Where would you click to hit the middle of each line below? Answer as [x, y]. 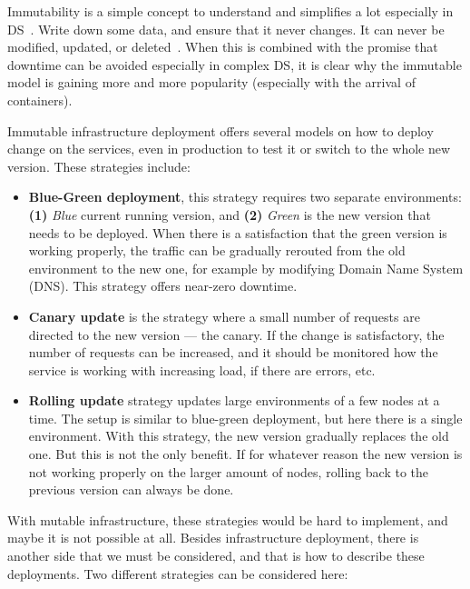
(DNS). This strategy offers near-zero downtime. [163, 286]
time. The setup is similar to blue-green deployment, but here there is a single [245, 418]
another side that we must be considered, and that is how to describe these [216, 556]
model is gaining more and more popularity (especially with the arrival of [211, 82]
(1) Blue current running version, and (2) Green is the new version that [230, 214]
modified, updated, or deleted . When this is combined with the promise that [223, 47]
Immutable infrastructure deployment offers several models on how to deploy [220, 130]
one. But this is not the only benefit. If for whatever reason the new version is [245, 454]
